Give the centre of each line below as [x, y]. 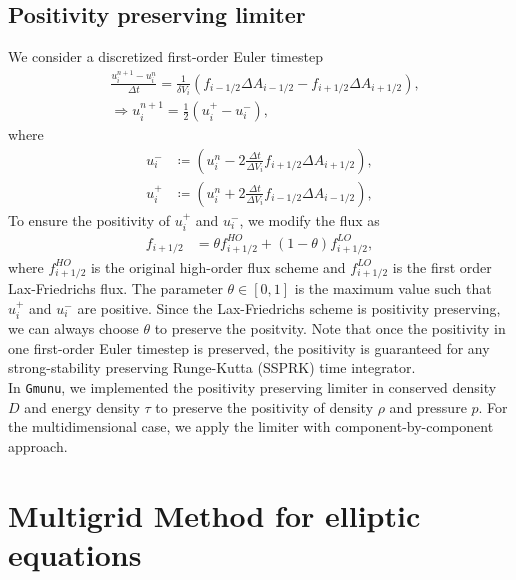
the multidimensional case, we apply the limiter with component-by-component [251, 426]
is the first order [442, 266]
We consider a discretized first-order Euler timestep [165, 56]
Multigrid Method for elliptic [214, 514]
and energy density [82, 406]
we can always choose [73, 328]
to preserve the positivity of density [264, 406]
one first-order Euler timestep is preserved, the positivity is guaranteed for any [249, 347]
